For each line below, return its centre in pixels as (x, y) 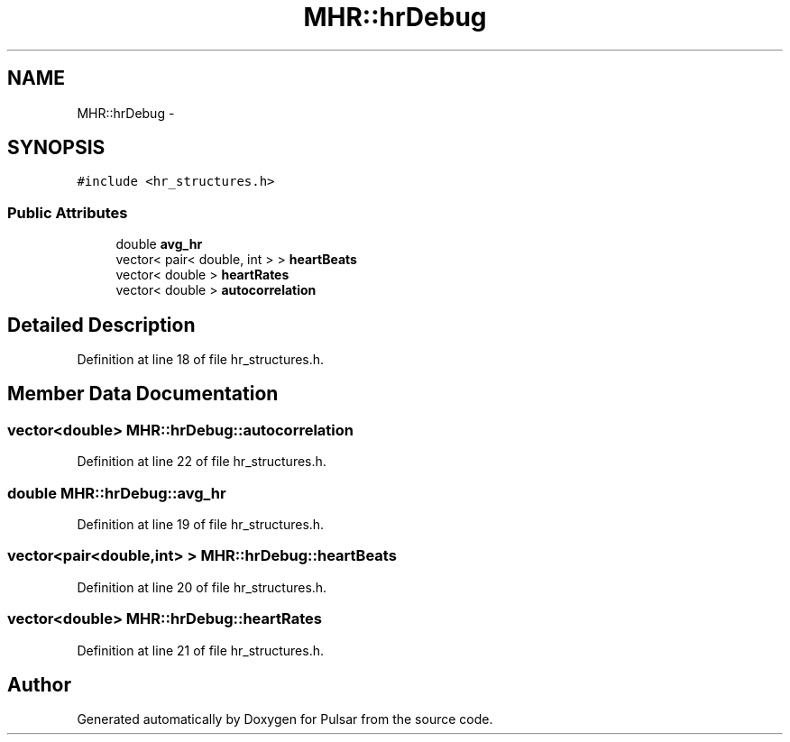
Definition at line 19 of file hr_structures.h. (201, 524)
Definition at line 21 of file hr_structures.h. (200, 650)
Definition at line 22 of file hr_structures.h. (202, 462)
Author (39, 684)
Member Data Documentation (143, 394)
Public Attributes (68, 212)
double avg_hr (159, 244)
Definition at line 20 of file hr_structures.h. (202, 587)
